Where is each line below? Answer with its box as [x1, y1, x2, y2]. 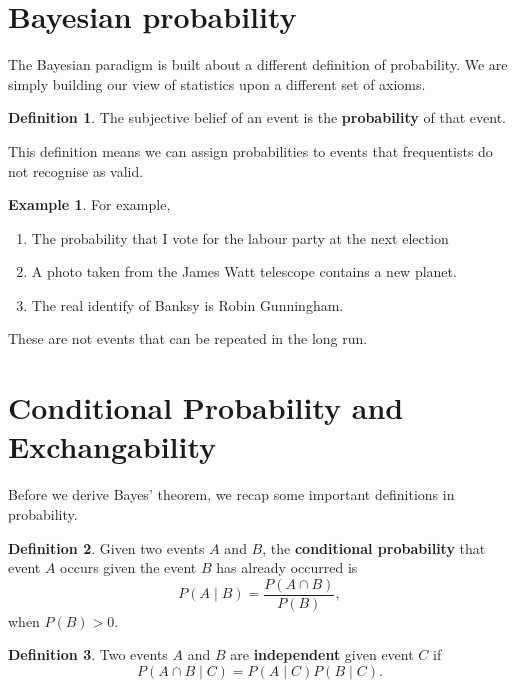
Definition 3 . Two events [8, 644, 168, 665]
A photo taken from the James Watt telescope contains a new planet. [31, 261, 457, 282]
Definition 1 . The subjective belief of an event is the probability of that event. [8, 107, 506, 128]
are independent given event [230, 644, 414, 665]
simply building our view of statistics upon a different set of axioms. [8, 73, 426, 94]
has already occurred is [216, 557, 358, 578]
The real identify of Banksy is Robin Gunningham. [31, 294, 344, 315]
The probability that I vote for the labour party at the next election [31, 227, 449, 248]
